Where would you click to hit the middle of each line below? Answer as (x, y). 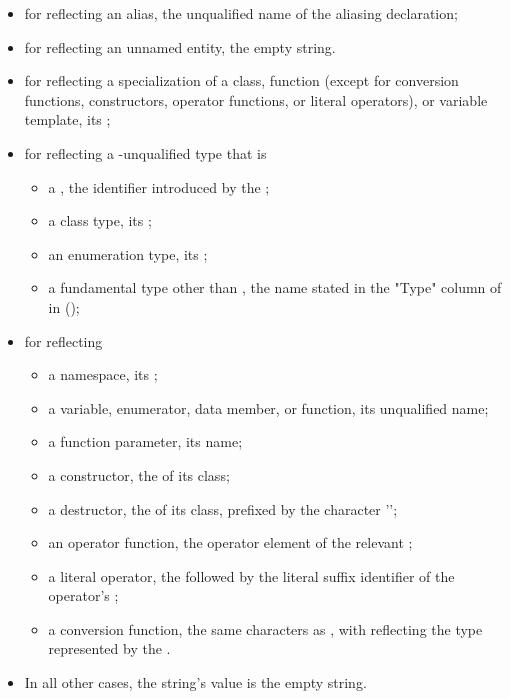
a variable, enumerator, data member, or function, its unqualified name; (268, 407)
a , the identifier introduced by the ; (159, 186)
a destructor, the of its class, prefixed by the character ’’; (223, 508)
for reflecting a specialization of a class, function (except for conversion (241, 80)
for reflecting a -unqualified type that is (145, 152)
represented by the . (109, 648)
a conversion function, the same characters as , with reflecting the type (265, 628)
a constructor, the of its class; (139, 474)
